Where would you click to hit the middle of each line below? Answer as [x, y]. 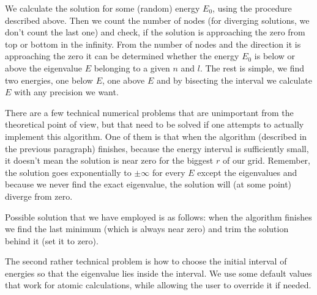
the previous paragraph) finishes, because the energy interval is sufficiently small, [157, 148]
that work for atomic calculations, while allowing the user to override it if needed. [158, 285]
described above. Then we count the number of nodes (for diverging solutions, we [157, 20]
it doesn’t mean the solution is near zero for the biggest [109, 160]
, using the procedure [252, 8]
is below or [275, 56]
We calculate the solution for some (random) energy [103, 8]
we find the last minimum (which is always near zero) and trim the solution [147, 229]
